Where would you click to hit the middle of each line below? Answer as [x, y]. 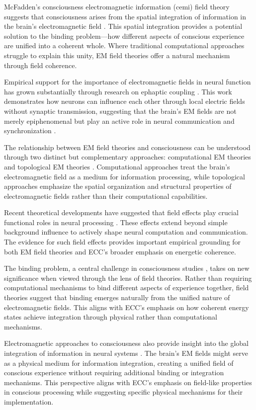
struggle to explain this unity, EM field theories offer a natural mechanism [117, 55]
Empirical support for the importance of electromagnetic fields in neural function [128, 82]
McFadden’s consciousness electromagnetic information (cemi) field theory [117, 6]
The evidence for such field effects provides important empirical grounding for [123, 242]
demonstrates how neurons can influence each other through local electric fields [125, 101]
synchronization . [30, 130]
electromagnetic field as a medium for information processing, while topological [125, 176]
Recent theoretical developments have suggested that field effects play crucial [121, 212]
